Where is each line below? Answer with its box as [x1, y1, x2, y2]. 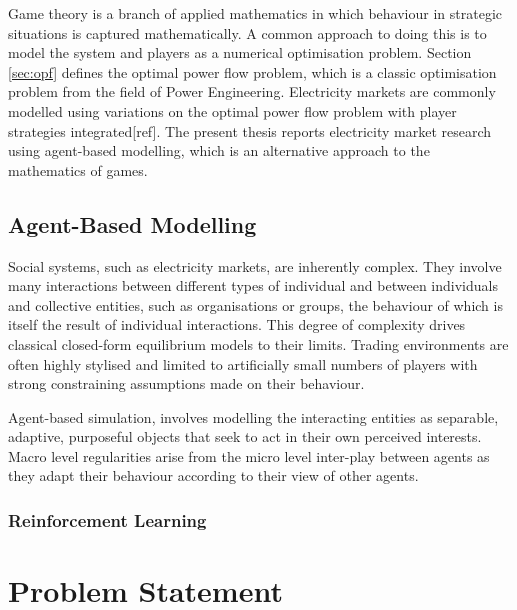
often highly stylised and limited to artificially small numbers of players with [8, 353, 478, 374]
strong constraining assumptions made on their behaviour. [8, 373, 365, 394]
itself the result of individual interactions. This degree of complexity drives [8, 314, 466, 335]
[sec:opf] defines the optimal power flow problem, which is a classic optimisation [8, 61, 497, 82]
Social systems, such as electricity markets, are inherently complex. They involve [8, 255, 502, 276]
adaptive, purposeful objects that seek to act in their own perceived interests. [8, 426, 482, 447]
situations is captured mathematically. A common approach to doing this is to [8, 22, 487, 43]
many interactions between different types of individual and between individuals [8, 275, 498, 296]
